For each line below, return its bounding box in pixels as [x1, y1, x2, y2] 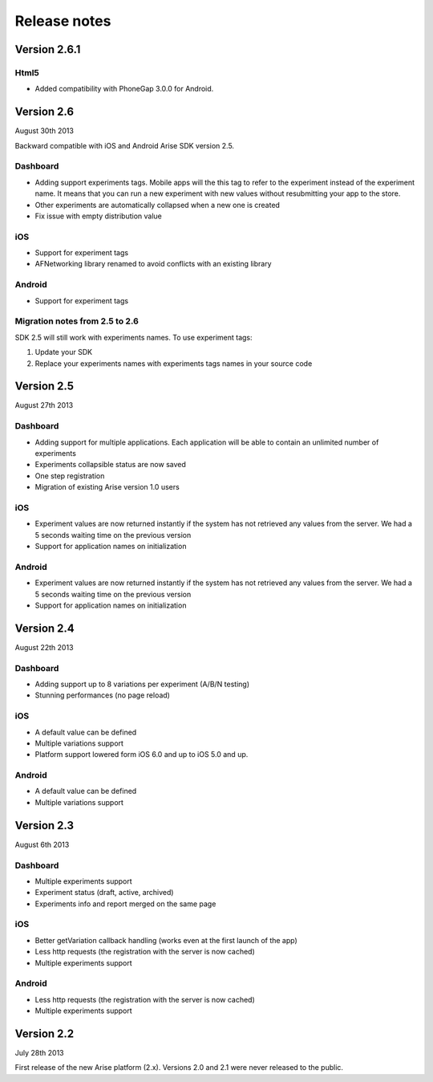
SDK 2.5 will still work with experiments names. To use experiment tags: [14, 332, 253, 342]
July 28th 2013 [14, 1048, 64, 1058]
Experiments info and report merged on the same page [34, 899, 216, 909]
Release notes [14, 12, 111, 30]
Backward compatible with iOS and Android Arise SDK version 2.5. [14, 140, 235, 150]
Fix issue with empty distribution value [34, 211, 162, 221]
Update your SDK [34, 348, 92, 357]
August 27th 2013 [14, 401, 74, 410]
